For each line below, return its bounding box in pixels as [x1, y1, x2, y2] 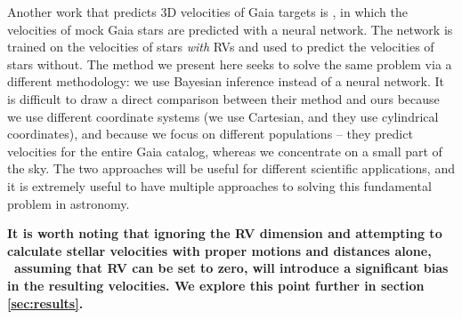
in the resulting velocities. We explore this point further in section [7, 275, 425, 294]
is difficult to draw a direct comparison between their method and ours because [7, 89, 440, 108]
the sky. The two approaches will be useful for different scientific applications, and [7, 159, 455, 178]
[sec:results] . [7, 293, 84, 312]
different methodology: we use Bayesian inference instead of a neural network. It [7, 72, 444, 91]
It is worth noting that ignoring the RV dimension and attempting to [7, 224, 442, 243]
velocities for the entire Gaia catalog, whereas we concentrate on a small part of [7, 141, 442, 160]
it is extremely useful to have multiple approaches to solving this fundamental [7, 176, 432, 195]
